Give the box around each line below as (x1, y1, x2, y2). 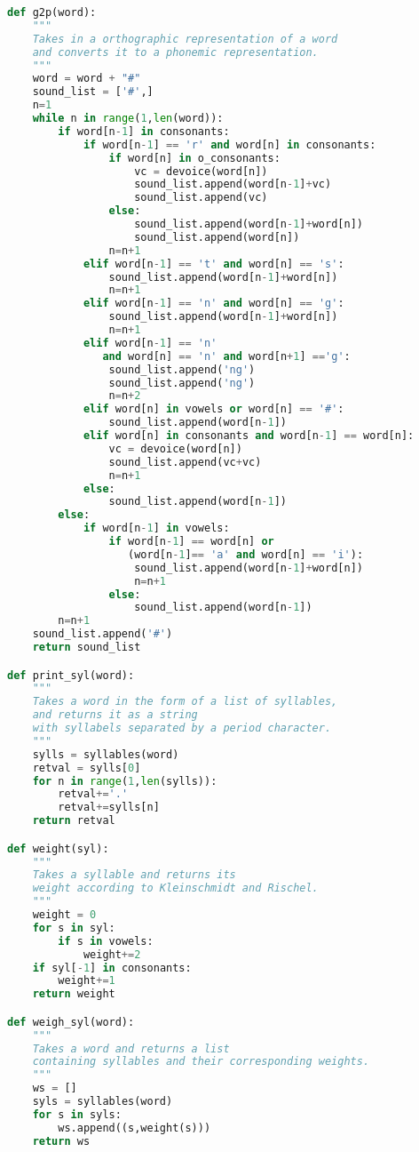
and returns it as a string (32, 708, 198, 722)
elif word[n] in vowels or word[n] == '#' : (83, 403, 344, 416)
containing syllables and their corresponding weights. (32, 1055, 370, 1068)
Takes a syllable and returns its (32, 868, 236, 882)
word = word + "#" (32, 72, 141, 85)
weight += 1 (58, 974, 115, 988)
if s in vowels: (58, 934, 154, 948)
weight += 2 (83, 948, 141, 961)
